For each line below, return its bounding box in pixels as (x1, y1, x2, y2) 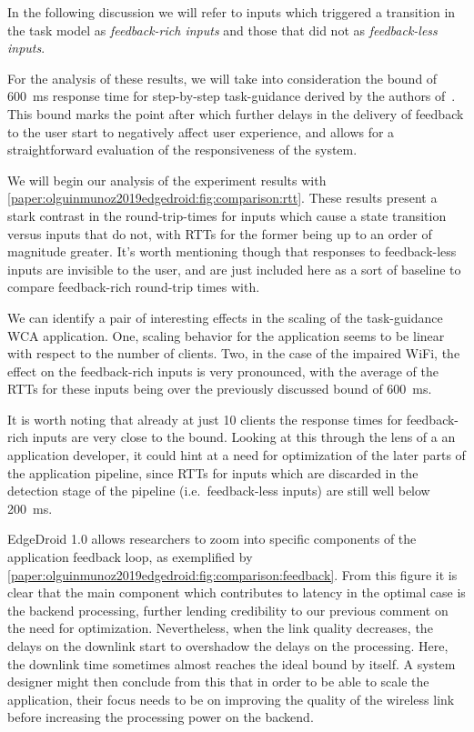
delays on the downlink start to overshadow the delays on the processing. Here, (7, 637, 449, 655)
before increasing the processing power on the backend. (7, 707, 314, 727)
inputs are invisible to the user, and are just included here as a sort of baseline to (7, 259, 461, 278)
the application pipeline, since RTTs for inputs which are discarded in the (7, 463, 419, 482)
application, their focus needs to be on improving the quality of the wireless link (7, 689, 455, 708)
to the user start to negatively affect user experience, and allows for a (7, 122, 395, 141)
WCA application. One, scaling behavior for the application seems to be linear (7, 326, 445, 345)
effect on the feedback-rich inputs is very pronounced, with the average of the (7, 361, 439, 380)
